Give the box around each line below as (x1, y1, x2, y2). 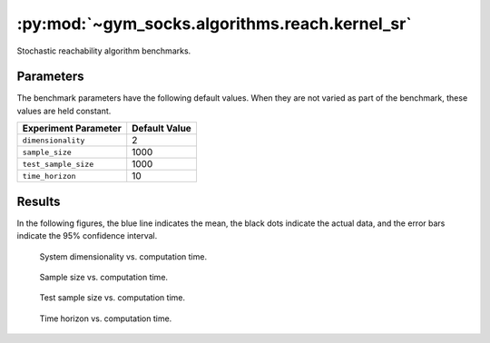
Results (16, 193, 61, 209)
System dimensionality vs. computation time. (39, 250, 208, 262)
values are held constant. (16, 105, 112, 116)
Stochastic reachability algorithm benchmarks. (16, 45, 191, 56)
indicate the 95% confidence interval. (16, 230, 158, 241)
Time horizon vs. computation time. (39, 313, 172, 324)
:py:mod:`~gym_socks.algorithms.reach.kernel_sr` (16, 14, 412, 34)
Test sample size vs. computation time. (39, 292, 186, 303)
